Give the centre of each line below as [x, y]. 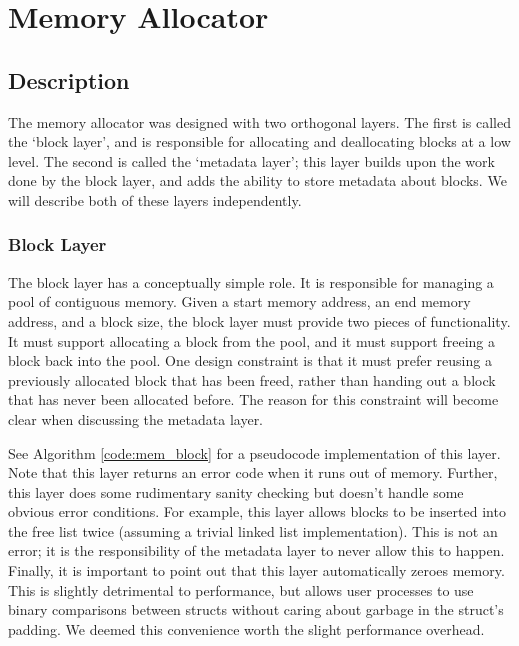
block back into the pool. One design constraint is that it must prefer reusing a [250, 360]
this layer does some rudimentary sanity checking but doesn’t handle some [236, 491]
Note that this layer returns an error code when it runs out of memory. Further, [253, 472]
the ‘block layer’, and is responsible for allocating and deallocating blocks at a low [259, 141]
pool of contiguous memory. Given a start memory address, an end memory [239, 301]
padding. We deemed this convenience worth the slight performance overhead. [246, 628]
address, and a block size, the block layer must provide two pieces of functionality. [259, 320]
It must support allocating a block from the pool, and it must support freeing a [252, 340]
